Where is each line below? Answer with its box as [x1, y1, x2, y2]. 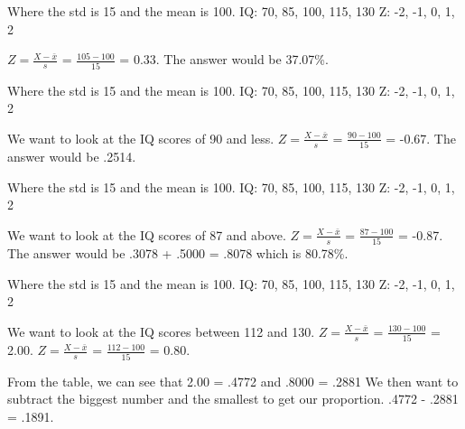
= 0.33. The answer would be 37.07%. [119, 50, 329, 69]
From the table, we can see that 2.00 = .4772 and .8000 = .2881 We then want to [7, 371, 459, 390]
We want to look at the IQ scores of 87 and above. [7, 225, 286, 244]
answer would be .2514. [7, 147, 136, 165]
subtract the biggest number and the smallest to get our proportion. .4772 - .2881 [7, 389, 459, 408]
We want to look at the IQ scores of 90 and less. [7, 128, 274, 147]
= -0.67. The [386, 128, 456, 147]
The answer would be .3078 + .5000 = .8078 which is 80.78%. [7, 244, 349, 263]
